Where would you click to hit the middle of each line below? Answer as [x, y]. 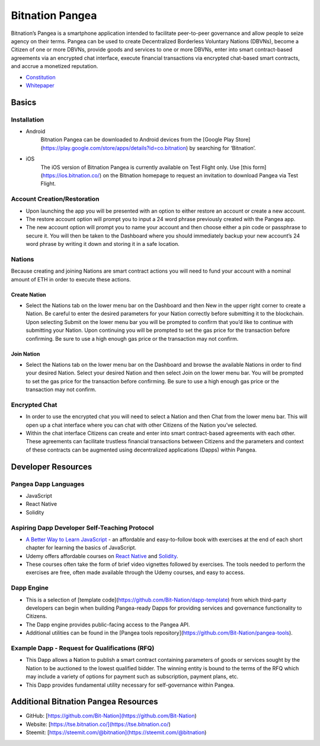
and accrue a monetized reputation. [55, 66]
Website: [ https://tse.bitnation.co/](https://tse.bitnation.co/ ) [98, 724]
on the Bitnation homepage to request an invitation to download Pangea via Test [201, 175]
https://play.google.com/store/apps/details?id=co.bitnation [114, 148]
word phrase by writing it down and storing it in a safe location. [103, 244]
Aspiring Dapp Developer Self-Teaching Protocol [82, 527]
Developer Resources [52, 467]
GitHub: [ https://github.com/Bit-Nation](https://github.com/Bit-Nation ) [111, 716]
